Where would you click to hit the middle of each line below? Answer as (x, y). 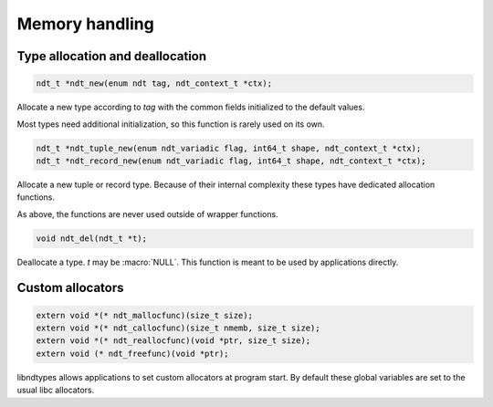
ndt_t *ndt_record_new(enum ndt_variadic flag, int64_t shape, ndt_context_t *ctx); (231, 161)
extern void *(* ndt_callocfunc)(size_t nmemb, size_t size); (178, 328)
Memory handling (85, 24)
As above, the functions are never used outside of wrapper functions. (147, 214)
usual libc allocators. (56, 390)
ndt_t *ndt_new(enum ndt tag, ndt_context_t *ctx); (154, 83)
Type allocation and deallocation (112, 56)
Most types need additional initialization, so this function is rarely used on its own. (171, 124)
